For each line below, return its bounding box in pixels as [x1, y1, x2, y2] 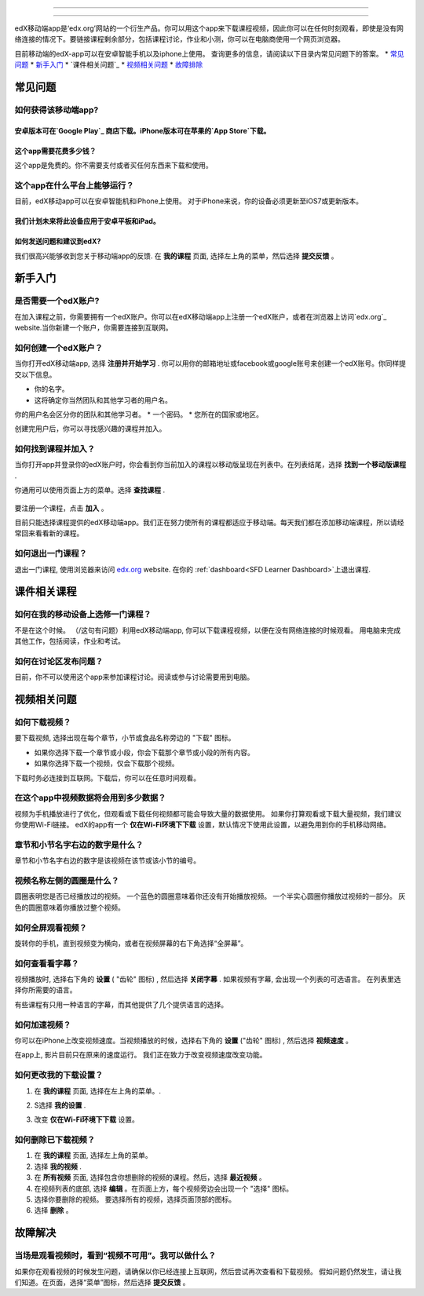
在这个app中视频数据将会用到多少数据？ [14, 793, 166, 804]
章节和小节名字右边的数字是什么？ [14, 839, 144, 850]
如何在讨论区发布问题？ [14, 655, 104, 666]
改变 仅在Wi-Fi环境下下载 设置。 [34, 1115, 139, 1124]
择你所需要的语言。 [14, 985, 77, 995]
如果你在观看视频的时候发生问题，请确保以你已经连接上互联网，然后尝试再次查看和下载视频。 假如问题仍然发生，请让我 [14, 1266, 402, 1276]
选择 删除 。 [34, 1206, 73, 1215]
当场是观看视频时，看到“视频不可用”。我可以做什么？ [14, 1250, 217, 1261]
